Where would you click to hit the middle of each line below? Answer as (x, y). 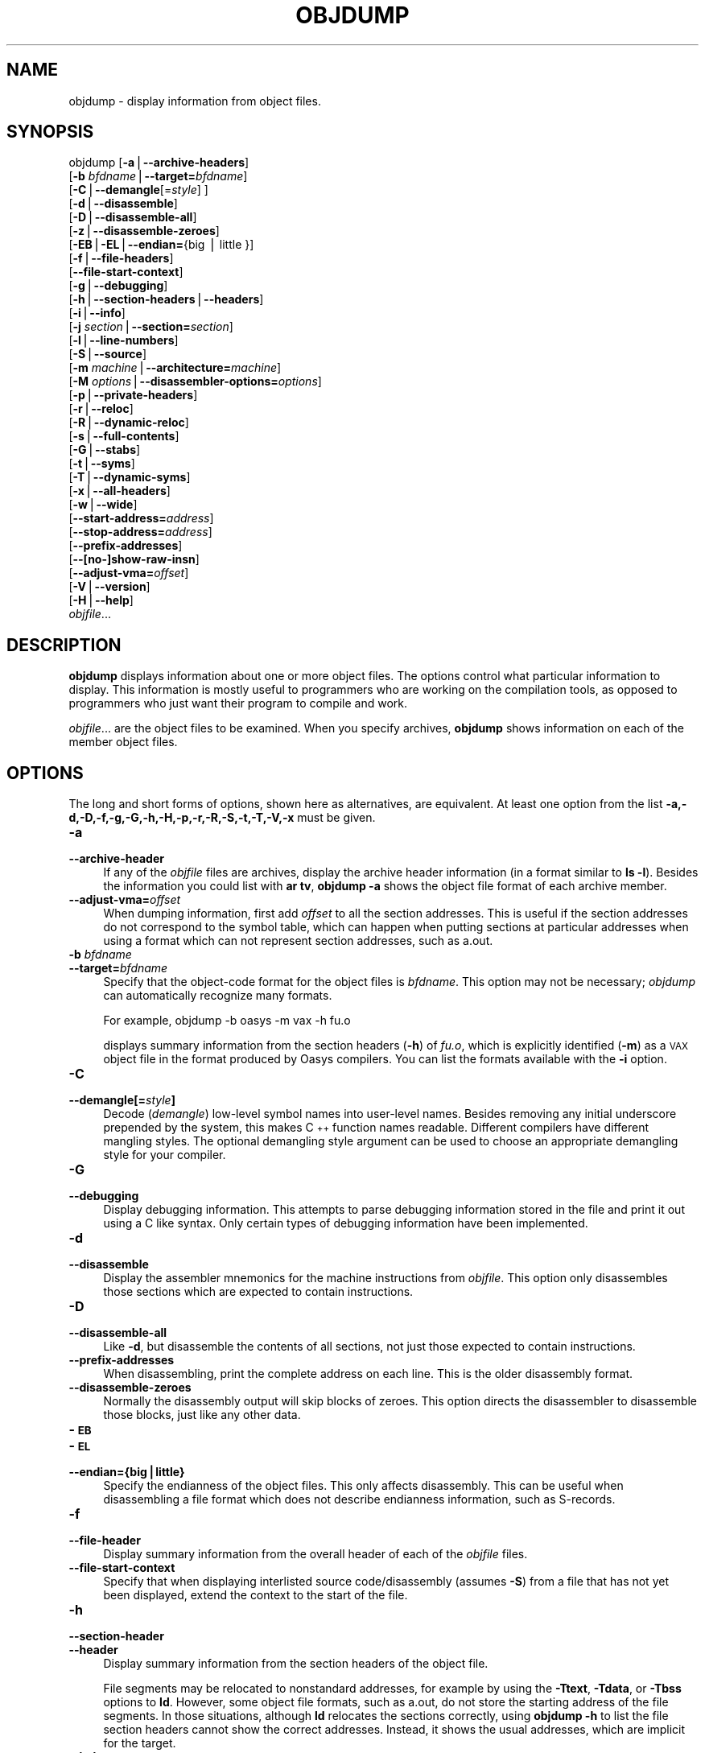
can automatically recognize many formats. (218, 996)
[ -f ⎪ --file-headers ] (121, 258)
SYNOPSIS (50, 132)
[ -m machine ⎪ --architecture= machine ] (175, 368)
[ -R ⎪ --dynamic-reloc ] (129, 423)
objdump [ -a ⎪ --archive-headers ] (159, 163)
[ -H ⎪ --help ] (101, 600)
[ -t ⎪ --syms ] (102, 464)
